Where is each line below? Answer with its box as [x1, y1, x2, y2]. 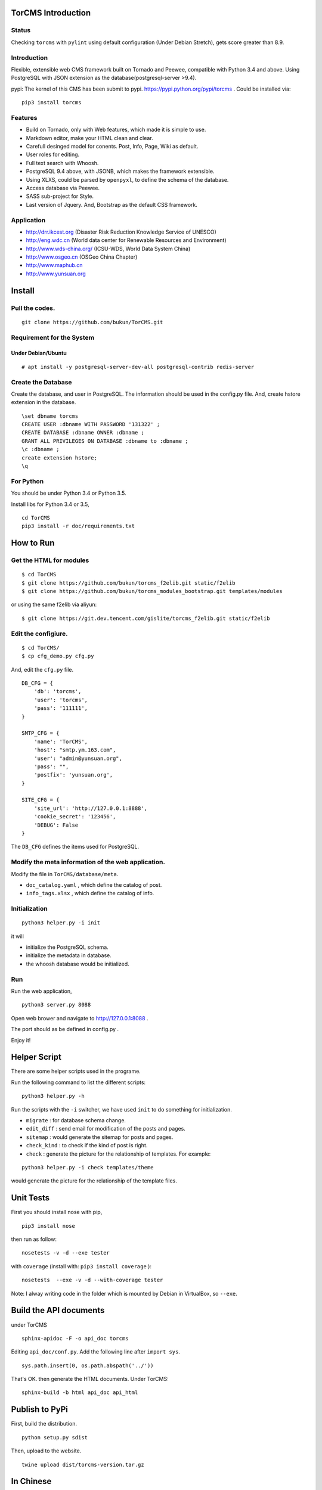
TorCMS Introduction [11, 8, 91, 18]
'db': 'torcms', [33, 688, 82, 695]
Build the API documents [11, 1305, 105, 1315]
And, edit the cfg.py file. [11, 666, 74, 673]
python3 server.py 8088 [21, 1001, 91, 1008]
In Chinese [11, 1476, 52, 1486]
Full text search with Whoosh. [26, 159, 99, 166]
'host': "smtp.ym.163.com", [33, 747, 116, 753]
